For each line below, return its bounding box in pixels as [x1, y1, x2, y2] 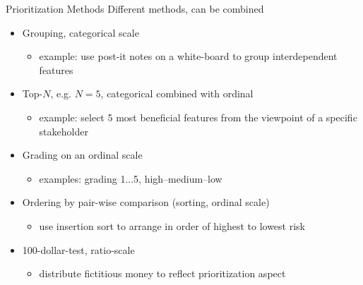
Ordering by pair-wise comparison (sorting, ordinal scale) [22, 195, 270, 210]
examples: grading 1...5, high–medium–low [39, 171, 222, 186]
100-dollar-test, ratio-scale [22, 242, 135, 257]
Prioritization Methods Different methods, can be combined [6, 1, 264, 16]
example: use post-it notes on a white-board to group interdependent [39, 49, 338, 63]
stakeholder [39, 123, 88, 138]
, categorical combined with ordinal [100, 86, 254, 101]
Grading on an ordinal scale [22, 147, 143, 162]
